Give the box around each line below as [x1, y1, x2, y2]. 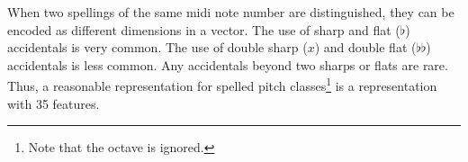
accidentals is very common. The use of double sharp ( [7, 38, 308, 57]
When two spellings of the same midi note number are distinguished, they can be [7, 3, 454, 21]
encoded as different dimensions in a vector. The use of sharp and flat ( [7, 20, 400, 39]
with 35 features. [7, 94, 100, 112]
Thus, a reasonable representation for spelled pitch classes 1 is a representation [7, 74, 437, 95]
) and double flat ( [314, 38, 417, 57]
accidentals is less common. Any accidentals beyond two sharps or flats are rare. [7, 55, 448, 74]
